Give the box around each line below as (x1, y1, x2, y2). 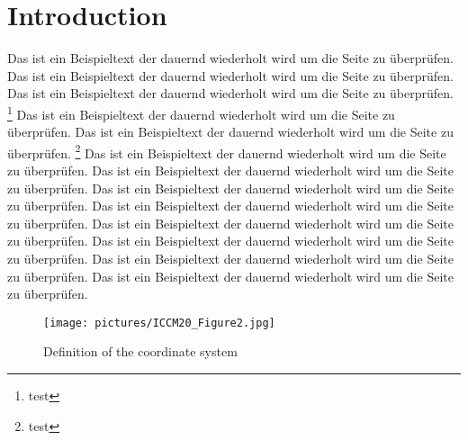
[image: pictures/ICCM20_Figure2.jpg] (43, 316, 275, 329)
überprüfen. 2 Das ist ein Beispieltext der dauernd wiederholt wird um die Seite (7, 140, 446, 162)
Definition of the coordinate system (43, 342, 238, 361)
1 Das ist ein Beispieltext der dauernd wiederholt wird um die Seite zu (7, 102, 395, 123)
